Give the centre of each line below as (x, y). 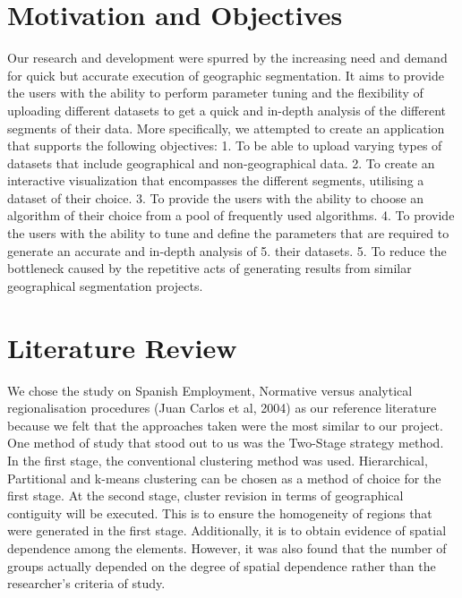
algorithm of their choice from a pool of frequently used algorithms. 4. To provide (231, 215)
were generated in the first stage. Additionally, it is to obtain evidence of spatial (227, 530)
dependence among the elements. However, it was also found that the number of (227, 547)
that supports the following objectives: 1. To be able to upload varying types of (225, 145)
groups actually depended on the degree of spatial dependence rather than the (222, 565)
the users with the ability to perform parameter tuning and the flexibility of (215, 93)
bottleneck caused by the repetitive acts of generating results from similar (210, 268)
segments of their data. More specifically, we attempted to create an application (226, 128)
